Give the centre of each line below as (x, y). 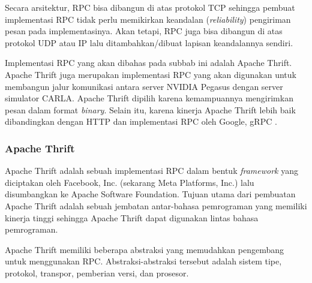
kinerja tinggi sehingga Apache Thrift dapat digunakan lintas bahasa (132, 217)
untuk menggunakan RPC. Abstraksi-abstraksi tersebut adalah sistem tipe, (143, 261)
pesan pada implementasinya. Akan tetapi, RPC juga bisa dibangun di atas (144, 31)
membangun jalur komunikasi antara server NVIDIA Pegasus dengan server (144, 86)
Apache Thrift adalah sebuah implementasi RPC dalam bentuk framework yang (152, 171)
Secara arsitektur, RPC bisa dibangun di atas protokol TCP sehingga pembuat (150, 7)
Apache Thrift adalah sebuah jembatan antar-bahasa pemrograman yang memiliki (156, 205)
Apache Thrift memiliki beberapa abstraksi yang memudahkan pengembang (145, 249)
